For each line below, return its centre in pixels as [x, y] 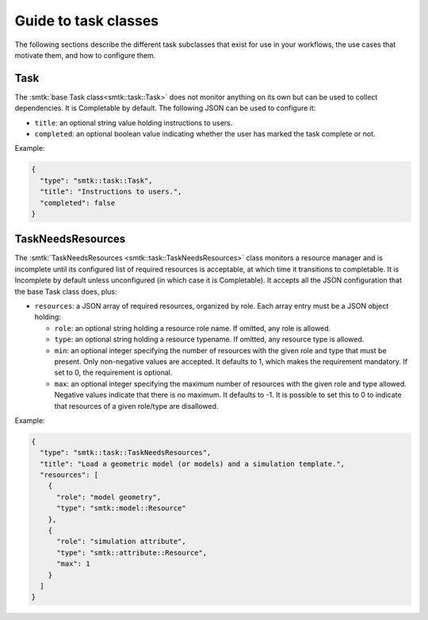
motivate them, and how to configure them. [85, 55]
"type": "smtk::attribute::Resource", [132, 553]
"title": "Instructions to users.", [111, 192]
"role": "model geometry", [109, 497]
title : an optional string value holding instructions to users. [134, 122]
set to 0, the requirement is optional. [113, 372]
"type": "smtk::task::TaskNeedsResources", [126, 453]
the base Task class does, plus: [66, 291]
